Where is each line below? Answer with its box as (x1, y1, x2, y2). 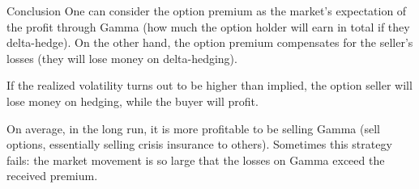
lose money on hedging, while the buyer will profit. (6, 92, 259, 109)
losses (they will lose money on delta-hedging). (6, 49, 237, 66)
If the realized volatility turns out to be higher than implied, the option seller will (6, 77, 413, 94)
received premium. (6, 167, 98, 184)
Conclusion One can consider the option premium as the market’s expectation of (6, 2, 407, 19)
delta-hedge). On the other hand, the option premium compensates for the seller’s (6, 34, 413, 51)
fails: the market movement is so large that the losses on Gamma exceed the (6, 151, 385, 168)
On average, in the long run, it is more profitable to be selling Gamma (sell (6, 120, 380, 136)
